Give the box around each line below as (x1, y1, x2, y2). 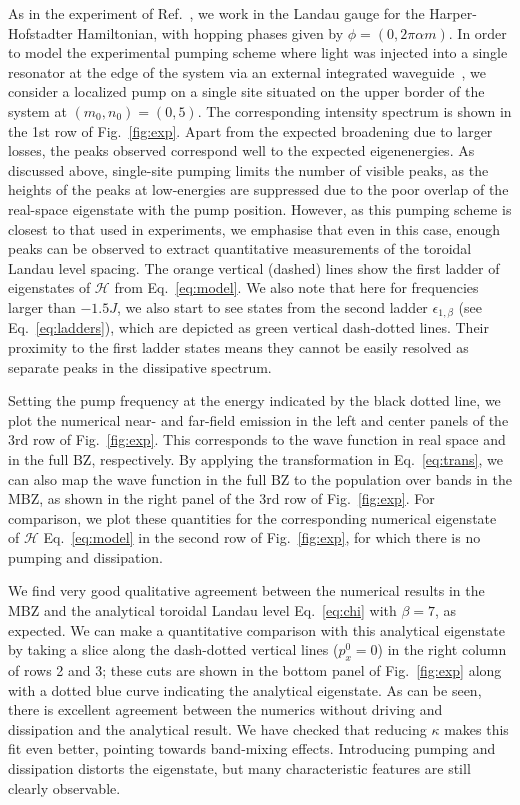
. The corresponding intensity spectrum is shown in (197, 100, 512, 121)
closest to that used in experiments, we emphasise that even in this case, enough (8, 218, 501, 239)
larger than (8, 296, 76, 317)
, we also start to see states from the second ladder (117, 296, 428, 317)
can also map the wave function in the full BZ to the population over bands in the (8, 468, 513, 489)
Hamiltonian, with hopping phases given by (77, 22, 344, 43)
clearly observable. (8, 777, 121, 798)
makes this (444, 718, 509, 739)
